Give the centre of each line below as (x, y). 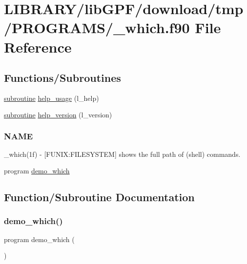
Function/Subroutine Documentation (99, 197)
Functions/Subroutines (62, 78)
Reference (38, 47)
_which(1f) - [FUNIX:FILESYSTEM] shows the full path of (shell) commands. (122, 154)
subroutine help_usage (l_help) (51, 98)
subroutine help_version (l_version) (58, 114)
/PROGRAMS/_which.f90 (97, 28)
